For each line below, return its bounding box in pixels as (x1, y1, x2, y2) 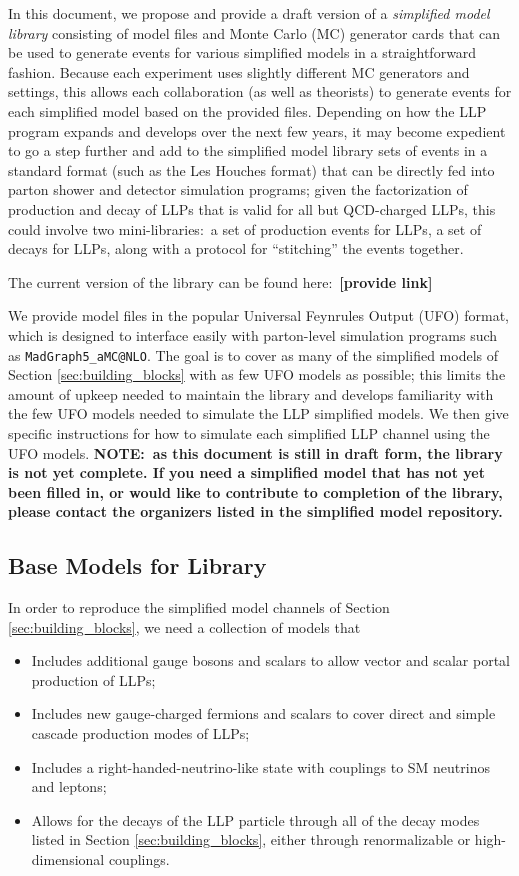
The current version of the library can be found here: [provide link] (8, 271, 433, 292)
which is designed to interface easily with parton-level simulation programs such (8, 324, 498, 345)
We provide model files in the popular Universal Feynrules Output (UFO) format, (8, 305, 509, 326)
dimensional (31, 849, 105, 870)
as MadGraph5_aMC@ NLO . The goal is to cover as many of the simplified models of (8, 344, 498, 365)
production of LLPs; (31, 669, 156, 690)
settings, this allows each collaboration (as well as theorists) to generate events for (8, 81, 512, 102)
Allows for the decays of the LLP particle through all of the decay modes (31, 809, 480, 830)
